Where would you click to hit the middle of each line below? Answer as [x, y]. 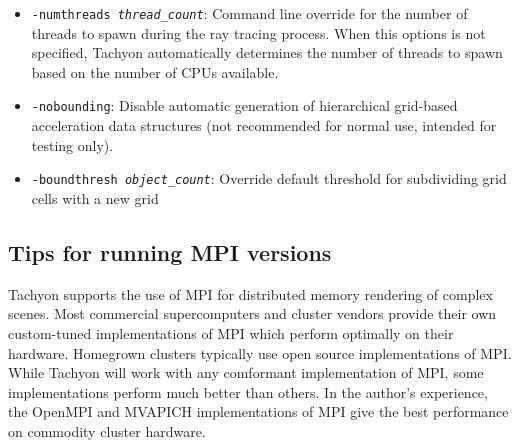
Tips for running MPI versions [170, 251]
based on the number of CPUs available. [155, 71]
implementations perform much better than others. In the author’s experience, [248, 391]
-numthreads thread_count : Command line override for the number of [249, 13]
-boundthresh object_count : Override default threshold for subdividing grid [269, 178]
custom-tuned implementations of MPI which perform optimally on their [231, 332]
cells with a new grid [95, 197]
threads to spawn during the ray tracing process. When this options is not [258, 32]
